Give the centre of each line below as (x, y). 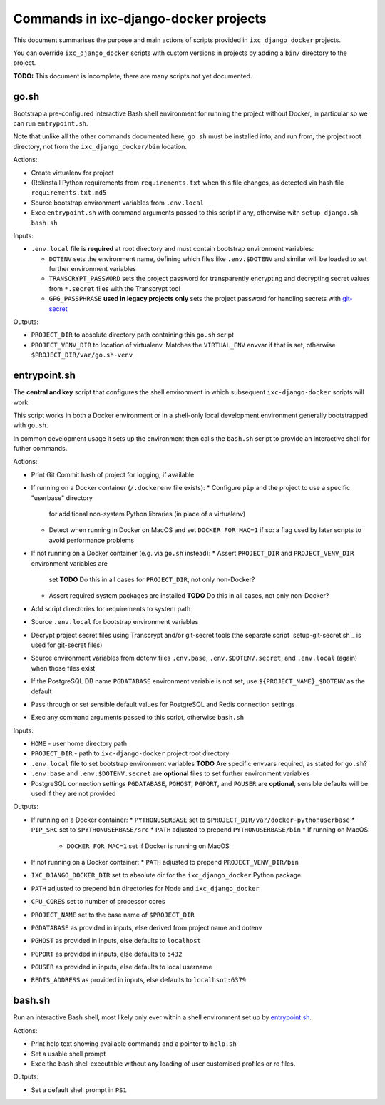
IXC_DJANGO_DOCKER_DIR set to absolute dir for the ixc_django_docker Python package (166, 875)
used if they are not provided (73, 794)
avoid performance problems (92, 540)
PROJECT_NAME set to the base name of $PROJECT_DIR (113, 915)
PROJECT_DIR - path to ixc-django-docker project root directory (130, 753)
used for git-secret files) (67, 645)
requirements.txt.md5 (69, 193)
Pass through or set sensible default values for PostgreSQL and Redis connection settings (163, 704)
